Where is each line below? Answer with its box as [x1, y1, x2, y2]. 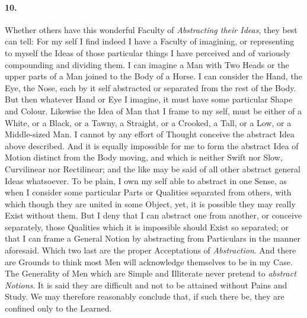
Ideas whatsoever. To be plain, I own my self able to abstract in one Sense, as [5, 174, 287, 187]
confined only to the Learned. [5, 302, 112, 314]
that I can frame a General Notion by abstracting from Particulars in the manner [5, 232, 300, 245]
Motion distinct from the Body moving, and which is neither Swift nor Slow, [5, 151, 283, 163]
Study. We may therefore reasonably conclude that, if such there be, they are [5, 290, 284, 303]
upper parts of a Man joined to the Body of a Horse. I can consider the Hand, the [5, 70, 302, 82]
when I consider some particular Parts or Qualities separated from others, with [5, 186, 292, 198]
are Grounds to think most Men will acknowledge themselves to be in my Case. [5, 255, 293, 268]
